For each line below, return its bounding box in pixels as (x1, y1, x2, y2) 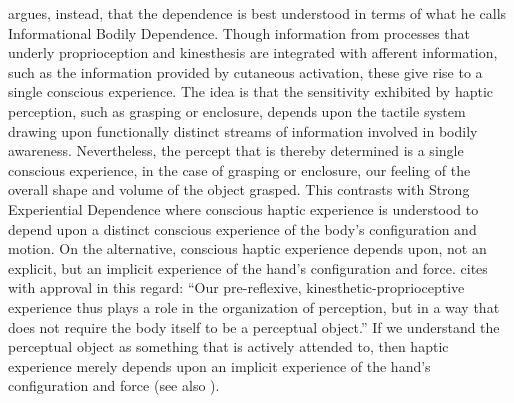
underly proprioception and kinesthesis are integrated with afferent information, (8, 42, 498, 63)
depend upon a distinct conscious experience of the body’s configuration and (8, 218, 477, 239)
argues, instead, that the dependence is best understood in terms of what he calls (8, 3, 507, 23)
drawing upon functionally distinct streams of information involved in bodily (8, 120, 478, 141)
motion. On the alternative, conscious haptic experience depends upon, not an (8, 238, 487, 259)
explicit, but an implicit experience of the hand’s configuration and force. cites (8, 257, 488, 278)
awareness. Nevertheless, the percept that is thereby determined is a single (8, 140, 464, 161)
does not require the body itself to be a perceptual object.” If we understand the (8, 316, 500, 337)
